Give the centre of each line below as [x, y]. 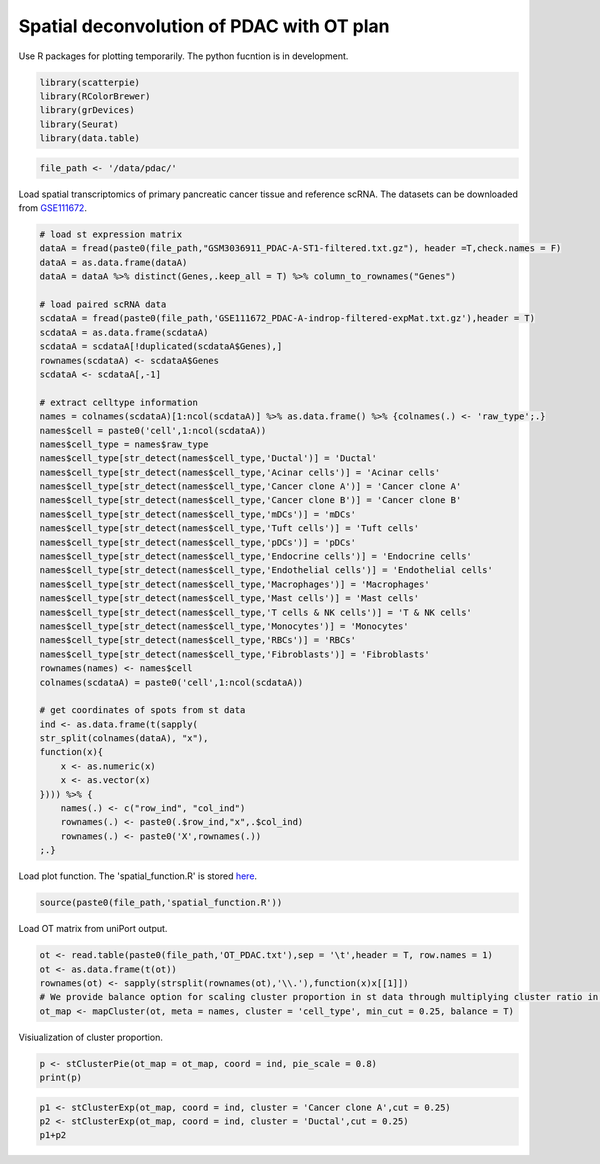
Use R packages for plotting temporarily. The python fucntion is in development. [183, 56]
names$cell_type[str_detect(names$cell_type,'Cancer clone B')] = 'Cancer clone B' [250, 500]
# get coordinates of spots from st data [142, 710]
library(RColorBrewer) [95, 96]
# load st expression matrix [111, 234]
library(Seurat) [79, 124]
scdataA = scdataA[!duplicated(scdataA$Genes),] [161, 346]
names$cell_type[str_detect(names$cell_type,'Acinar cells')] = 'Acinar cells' [240, 472]
